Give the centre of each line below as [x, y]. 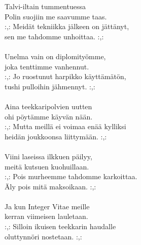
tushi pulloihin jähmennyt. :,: [50, 86]
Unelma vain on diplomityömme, [55, 56]
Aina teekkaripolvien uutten [48, 106]
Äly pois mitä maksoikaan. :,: [50, 186]
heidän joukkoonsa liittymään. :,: [56, 136]
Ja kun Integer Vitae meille [47, 206]
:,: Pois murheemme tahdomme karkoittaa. [71, 176]
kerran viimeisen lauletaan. [46, 216]
